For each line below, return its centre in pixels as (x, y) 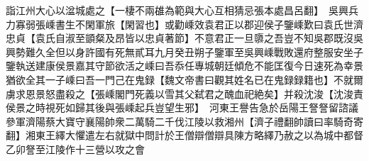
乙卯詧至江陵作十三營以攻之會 (75, 149)
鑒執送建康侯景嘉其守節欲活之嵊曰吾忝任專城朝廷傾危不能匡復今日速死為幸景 (184, 66)
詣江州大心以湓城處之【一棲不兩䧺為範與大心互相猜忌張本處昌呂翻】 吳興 (177, 10)
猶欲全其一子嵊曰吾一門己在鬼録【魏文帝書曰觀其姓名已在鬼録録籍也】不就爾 (184, 79)
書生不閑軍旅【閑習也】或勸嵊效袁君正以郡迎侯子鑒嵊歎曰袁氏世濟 (209, 24)
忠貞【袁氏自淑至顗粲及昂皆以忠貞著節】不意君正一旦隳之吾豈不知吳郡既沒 (180, 38)
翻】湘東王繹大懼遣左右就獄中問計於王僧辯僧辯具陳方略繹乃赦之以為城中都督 (184, 135)
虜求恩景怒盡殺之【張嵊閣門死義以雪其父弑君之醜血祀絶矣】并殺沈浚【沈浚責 (184, 93)
